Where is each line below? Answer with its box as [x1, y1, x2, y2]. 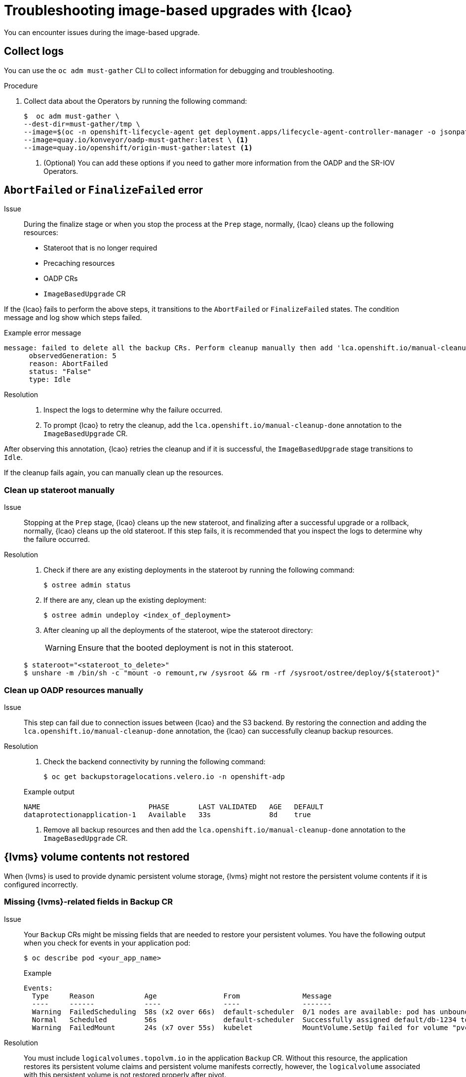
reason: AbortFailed [29, 360, 108, 368]
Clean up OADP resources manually [4, 685, 144, 695]
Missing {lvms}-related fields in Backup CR [4, 897, 173, 907]
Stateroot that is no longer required [43, 244, 157, 252]
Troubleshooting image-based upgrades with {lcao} [4, 2, 352, 19]
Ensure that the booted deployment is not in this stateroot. [78, 643, 294, 653]
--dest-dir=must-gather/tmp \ [24, 120, 141, 128]
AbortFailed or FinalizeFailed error [4, 184, 203, 197]
